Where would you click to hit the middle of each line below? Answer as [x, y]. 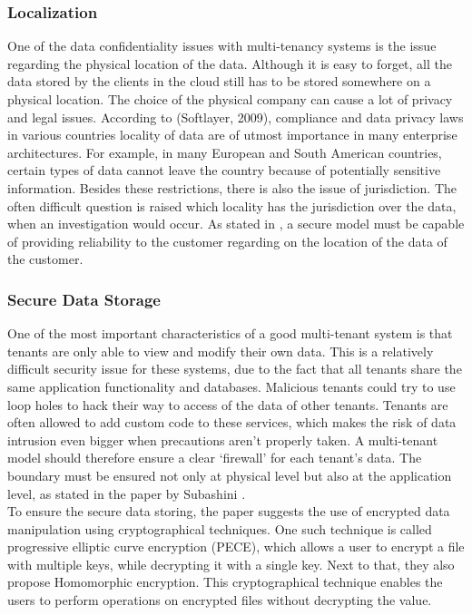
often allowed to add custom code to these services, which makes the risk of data [232, 422]
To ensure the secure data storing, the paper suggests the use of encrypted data [229, 511]
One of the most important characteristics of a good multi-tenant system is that [230, 333]
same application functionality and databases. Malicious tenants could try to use [231, 386]
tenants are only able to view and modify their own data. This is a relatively [221, 351]
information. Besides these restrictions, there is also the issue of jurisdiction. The [232, 187]
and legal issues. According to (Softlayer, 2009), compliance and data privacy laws [236, 117]
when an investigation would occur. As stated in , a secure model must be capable [236, 224]
